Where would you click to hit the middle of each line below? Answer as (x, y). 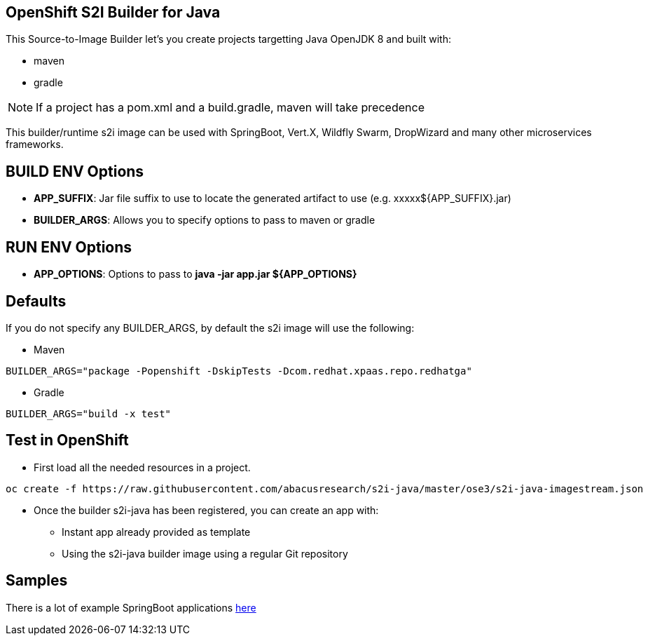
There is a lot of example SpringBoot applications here (131, 607)
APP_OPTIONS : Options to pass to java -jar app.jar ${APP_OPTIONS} (195, 274)
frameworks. (35, 144)
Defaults (36, 301)
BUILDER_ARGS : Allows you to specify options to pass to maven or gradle (205, 220)
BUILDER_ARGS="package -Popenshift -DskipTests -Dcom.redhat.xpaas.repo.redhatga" (239, 371)
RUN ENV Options (69, 247)
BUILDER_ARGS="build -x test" (89, 413)
